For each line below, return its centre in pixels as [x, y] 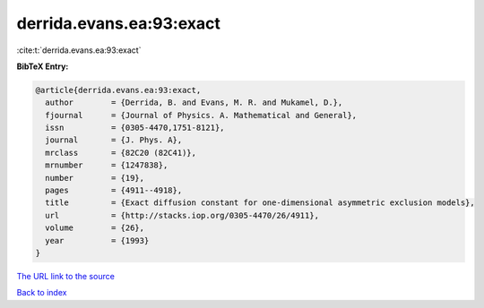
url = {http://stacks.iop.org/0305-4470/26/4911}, [182, 215]
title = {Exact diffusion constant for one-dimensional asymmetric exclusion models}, [260, 203]
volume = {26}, [95, 228]
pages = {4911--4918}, [114, 191]
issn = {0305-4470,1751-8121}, [135, 128]
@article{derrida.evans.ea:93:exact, [118, 90]
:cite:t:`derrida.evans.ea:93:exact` [79, 50]
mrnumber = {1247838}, [107, 165]
